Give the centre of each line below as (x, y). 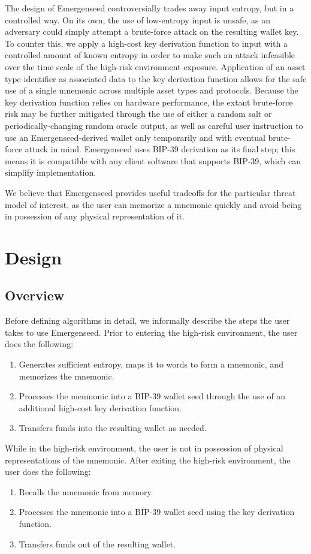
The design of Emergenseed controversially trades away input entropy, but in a (150, 8)
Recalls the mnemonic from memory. (86, 491)
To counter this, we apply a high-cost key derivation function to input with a (146, 43)
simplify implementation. (51, 172)
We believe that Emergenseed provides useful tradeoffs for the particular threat (150, 192)
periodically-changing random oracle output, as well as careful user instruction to (154, 125)
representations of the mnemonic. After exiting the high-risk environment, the (148, 460)
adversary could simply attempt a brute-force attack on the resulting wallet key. (152, 31)
